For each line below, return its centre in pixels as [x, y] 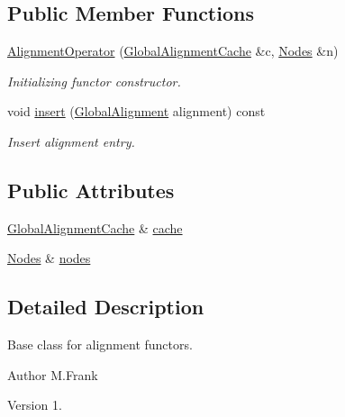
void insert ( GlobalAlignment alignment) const [136, 111]
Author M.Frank [53, 374]
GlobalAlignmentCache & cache [95, 227]
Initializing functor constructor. [94, 81]
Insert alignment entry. [71, 141]
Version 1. [35, 405]
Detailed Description [106, 307]
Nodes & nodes [49, 258]
